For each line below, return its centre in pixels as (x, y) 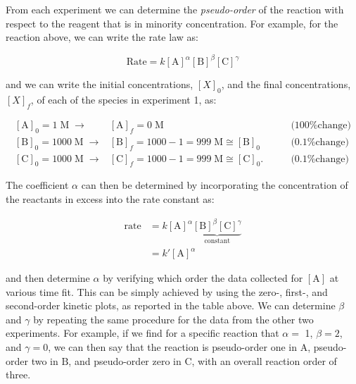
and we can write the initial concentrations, (100, 84)
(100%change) (321, 125)
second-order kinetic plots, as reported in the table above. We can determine (171, 305)
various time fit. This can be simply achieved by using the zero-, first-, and (167, 291)
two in (45, 360)
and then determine (48, 278)
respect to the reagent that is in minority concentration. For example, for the (172, 23)
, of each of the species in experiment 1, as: (123, 100)
